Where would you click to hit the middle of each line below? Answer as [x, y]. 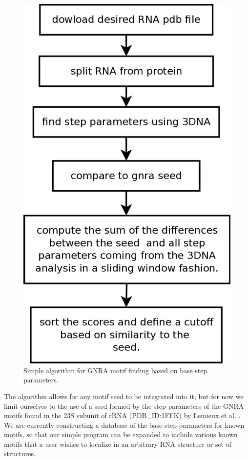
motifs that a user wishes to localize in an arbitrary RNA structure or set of [118, 444]
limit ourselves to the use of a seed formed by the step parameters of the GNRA [124, 406]
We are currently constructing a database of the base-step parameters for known [124, 425]
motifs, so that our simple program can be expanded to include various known [121, 434]
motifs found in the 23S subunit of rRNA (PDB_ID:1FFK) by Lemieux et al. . [122, 415]
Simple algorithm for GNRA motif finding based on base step [115, 370]
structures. [20, 453]
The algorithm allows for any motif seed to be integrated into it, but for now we [124, 396]
